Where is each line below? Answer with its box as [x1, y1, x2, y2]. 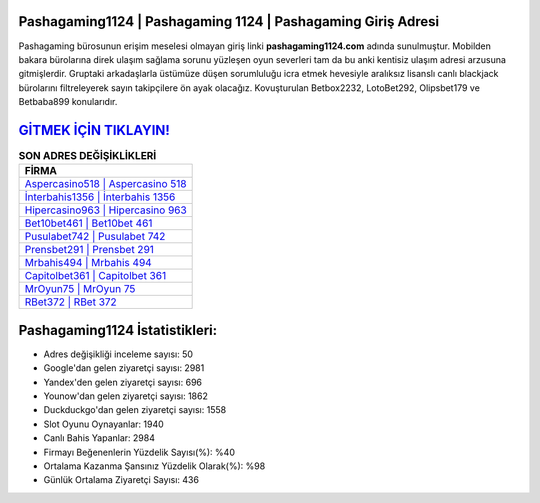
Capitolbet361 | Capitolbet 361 [24, 269, 167, 283]
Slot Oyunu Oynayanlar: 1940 [43, 418, 164, 430]
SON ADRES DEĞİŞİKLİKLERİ [18, 149, 157, 163]
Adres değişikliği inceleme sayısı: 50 [43, 348, 194, 360]
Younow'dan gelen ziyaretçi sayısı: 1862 [43, 390, 209, 402]
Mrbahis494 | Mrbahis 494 [24, 256, 152, 270]
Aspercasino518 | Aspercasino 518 [24, 177, 187, 191]
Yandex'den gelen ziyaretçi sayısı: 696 [43, 376, 203, 388]
